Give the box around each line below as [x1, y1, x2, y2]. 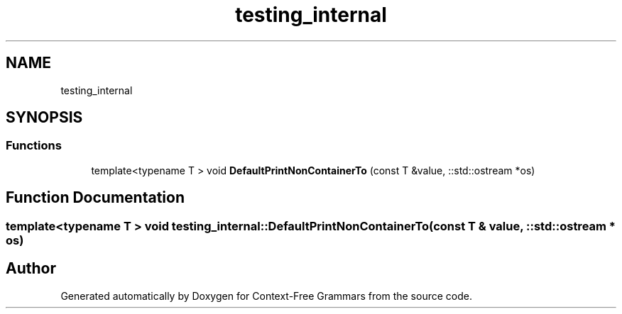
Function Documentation [6, 189, 185, 207]
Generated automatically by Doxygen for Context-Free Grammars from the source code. [60, 289, 472, 302]
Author [6, 259, 56, 278]
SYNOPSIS [6, 108, 83, 127]
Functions [6, 138, 62, 153]
